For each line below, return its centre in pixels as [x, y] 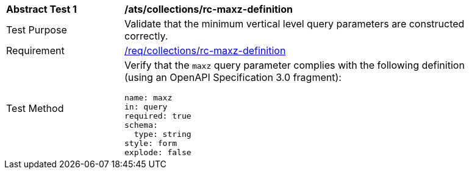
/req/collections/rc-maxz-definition [205, 50]
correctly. [146, 36]
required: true [158, 116]
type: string [163, 134]
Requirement [35, 50]
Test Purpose [37, 30]
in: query [146, 107]
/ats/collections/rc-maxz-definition [209, 9]
